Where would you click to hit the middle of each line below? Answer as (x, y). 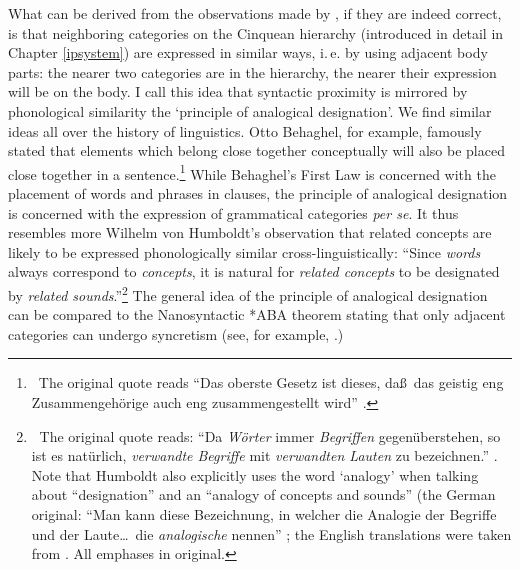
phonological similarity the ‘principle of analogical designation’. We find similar (250, 110)
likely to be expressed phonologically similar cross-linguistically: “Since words (244, 251)
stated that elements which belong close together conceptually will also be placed (256, 150)
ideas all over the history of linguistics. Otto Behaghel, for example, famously (245, 130)
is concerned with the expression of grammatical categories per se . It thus (233, 212)
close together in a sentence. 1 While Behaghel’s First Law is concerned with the (252, 172)
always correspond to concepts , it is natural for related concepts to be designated (254, 271)
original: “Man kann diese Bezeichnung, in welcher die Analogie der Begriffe (264, 513)
